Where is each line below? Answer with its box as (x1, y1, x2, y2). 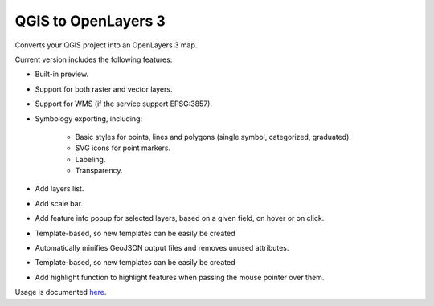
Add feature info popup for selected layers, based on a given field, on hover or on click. (35, 214, 325, 223)
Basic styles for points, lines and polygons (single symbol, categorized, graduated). (75, 132, 351, 141)
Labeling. (75, 154, 106, 164)
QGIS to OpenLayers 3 (14, 12, 166, 30)
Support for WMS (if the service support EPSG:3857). (35, 99, 213, 108)
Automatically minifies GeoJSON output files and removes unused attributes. (35, 243, 289, 253)
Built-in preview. (35, 69, 88, 80)
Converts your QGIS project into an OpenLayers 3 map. (14, 40, 198, 50)
